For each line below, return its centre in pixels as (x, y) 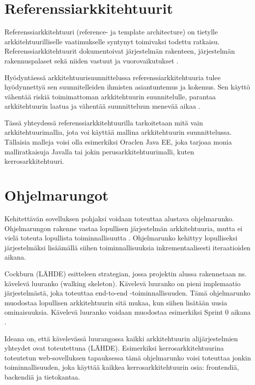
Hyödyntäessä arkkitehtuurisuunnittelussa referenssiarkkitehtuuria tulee (113, 77)
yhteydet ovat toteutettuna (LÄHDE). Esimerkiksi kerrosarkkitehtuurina (114, 348)
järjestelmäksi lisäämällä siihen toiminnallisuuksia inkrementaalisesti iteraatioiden (127, 247)
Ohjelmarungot (57, 195)
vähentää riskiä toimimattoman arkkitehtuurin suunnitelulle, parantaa (110, 96)
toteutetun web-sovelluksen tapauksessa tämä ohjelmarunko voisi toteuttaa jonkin (128, 357)
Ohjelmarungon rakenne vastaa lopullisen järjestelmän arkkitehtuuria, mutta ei (124, 228)
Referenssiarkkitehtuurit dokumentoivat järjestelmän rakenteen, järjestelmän (120, 51)
